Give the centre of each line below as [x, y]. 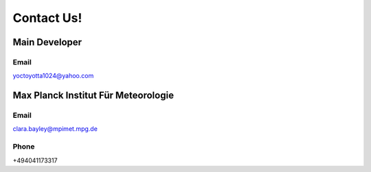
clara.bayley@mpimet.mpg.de [55, 129]
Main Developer [47, 42]
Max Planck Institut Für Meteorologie [93, 96]
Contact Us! [47, 18]
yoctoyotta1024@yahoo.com [53, 76]
